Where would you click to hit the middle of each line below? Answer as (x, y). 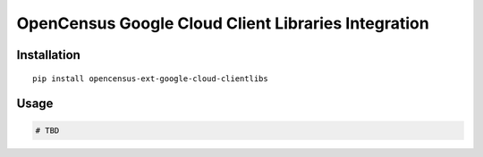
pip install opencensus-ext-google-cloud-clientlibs (150, 78)
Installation (48, 55)
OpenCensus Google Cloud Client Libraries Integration (223, 23)
